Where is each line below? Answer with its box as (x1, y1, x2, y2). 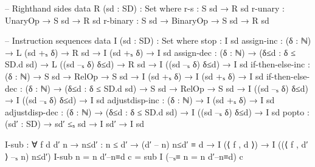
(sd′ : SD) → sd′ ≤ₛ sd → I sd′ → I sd (5, 117, 145, 130)
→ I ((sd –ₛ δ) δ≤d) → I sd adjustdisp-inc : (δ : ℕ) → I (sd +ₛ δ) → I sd (5, 94, 275, 106)
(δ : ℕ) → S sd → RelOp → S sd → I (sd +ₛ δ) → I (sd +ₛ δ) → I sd (5, 69, 264, 82)
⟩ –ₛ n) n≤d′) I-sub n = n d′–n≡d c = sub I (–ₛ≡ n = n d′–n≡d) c (5, 149, 243, 162)
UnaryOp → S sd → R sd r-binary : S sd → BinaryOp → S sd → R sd (5, 13, 269, 26)
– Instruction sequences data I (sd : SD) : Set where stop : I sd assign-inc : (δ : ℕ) (5, 34, 311, 47)
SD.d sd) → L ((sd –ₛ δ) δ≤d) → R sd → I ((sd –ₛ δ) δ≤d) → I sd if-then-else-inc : (5, 58, 310, 70)
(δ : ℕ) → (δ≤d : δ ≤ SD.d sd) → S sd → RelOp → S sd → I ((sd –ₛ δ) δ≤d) (25, 81, 308, 94)
